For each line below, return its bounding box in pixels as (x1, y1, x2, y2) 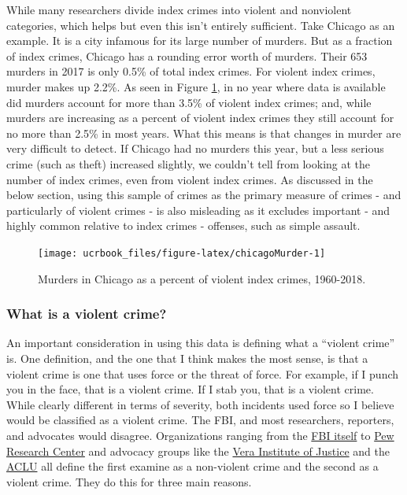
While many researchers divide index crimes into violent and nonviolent (6, 2, 352, 17)
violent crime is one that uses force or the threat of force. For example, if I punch (6, 365, 399, 382)
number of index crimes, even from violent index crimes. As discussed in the (6, 171, 373, 187)
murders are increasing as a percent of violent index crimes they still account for (6, 109, 394, 126)
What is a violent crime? (6, 304, 167, 323)
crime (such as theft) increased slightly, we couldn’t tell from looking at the (6, 155, 371, 172)
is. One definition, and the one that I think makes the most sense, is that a (6, 349, 368, 366)
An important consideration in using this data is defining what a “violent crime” (6, 334, 395, 351)
